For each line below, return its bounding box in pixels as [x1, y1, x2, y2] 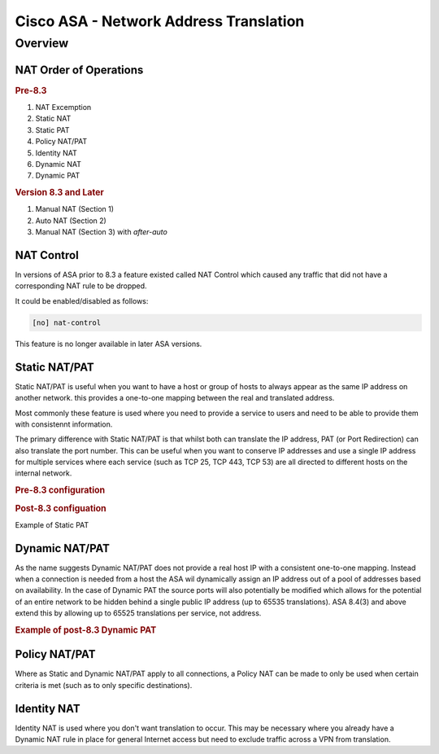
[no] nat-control [32, 318, 102, 327]
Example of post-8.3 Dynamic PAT [15, 625, 157, 636]
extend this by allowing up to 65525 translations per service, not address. [15, 608, 262, 618]
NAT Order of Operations [15, 63, 144, 77]
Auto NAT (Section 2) [35, 216, 107, 226]
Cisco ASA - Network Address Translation [15, 12, 305, 30]
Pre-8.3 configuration [15, 484, 106, 496]
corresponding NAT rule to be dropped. [15, 281, 147, 291]
